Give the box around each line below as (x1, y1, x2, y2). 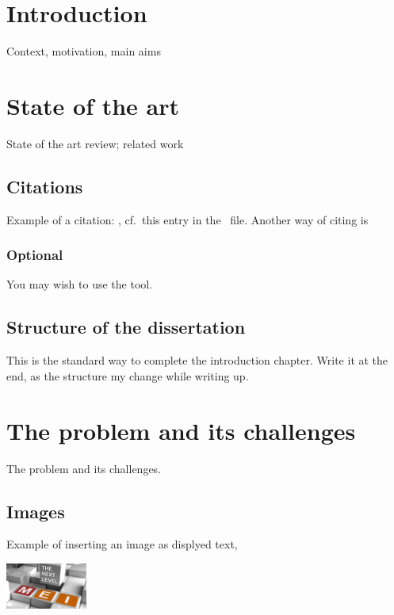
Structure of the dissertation (6, 315, 246, 339)
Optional (6, 245, 63, 265)
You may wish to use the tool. (6, 276, 153, 292)
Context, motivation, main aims (6, 43, 161, 59)
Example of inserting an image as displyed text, (6, 536, 238, 552)
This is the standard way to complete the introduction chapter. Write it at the (6, 352, 388, 369)
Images (6, 498, 65, 523)
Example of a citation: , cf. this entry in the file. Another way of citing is (6, 211, 369, 227)
